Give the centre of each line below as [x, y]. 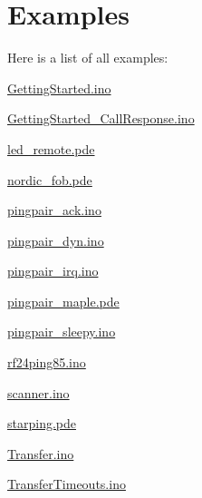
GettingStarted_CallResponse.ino [101, 118]
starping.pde [42, 423]
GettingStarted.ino [59, 88]
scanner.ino [38, 392]
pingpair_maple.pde [63, 301]
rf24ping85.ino [47, 362]
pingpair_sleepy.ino [62, 332]
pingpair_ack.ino [54, 210]
